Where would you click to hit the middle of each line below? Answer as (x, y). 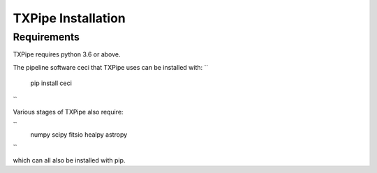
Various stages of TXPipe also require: (68, 112)
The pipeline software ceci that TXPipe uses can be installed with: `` (111, 67)
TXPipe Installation (69, 18)
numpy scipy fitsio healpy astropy (79, 134)
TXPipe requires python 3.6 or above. (67, 54)
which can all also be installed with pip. (69, 160)
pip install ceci (51, 83)
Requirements (46, 37)
